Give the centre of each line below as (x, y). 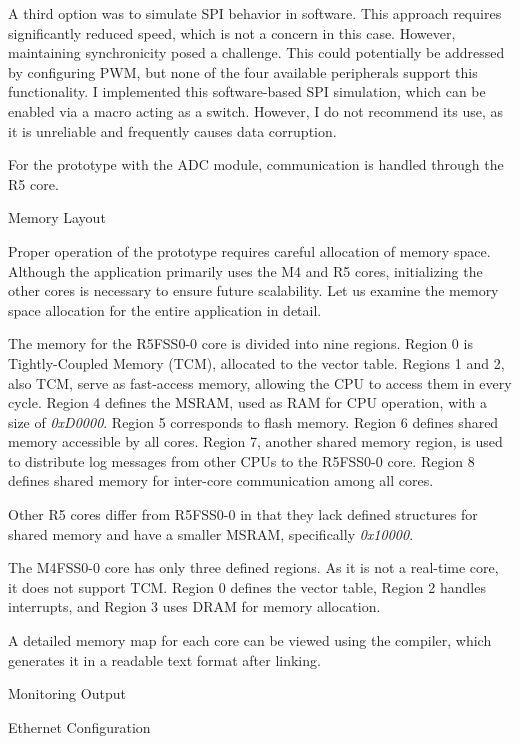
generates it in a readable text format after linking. (164, 659)
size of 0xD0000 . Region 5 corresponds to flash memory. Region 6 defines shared (253, 421)
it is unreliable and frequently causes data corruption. (172, 130)
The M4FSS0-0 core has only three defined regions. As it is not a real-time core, (253, 567)
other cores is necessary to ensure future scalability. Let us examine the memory (253, 290)
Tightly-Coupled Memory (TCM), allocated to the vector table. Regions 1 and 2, (256, 362)
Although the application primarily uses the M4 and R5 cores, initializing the (245, 270)
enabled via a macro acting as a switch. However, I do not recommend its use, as (256, 110)
